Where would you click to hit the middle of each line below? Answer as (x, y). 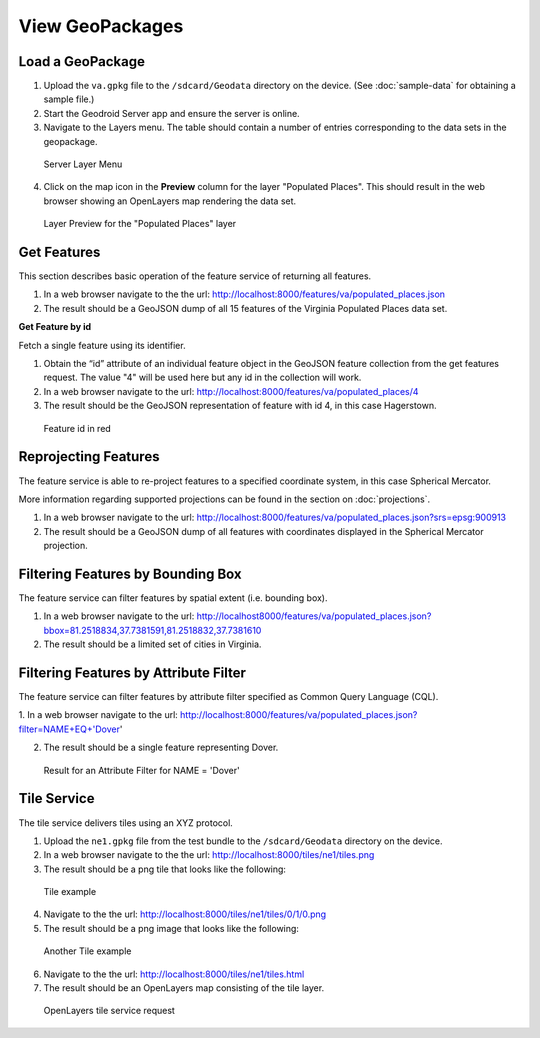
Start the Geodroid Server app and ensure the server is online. (171, 113)
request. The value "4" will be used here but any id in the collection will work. (202, 377)
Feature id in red (77, 428)
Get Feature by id (55, 327)
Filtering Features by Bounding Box (130, 573)
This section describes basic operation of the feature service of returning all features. (195, 276)
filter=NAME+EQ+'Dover (69, 729)
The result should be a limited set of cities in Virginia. (152, 644)
